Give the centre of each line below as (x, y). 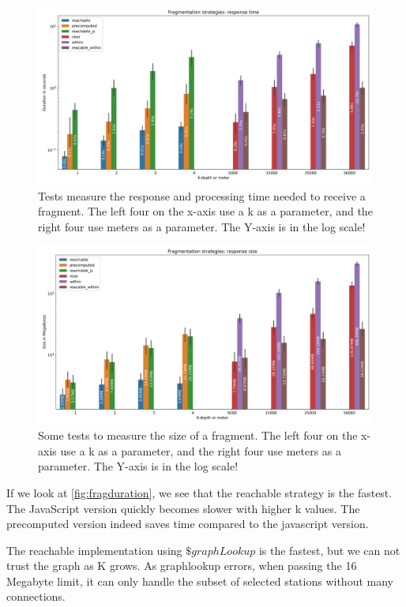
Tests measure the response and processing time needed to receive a (202, 195)
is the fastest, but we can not (329, 550)
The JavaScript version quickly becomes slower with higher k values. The (183, 508)
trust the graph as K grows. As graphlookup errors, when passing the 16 (182, 566)
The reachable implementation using (94, 550)
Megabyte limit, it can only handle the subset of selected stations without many (200, 581)
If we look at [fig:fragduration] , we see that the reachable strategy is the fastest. (199, 492)
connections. (36, 596)
